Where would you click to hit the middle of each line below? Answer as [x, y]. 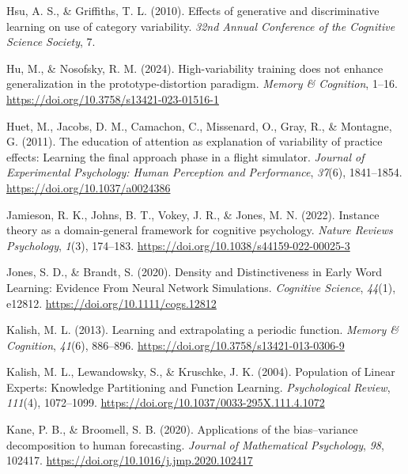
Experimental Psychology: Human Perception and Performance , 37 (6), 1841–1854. [204, 172]
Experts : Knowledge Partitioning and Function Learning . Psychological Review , [198, 387]
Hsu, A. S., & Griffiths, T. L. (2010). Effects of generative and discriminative [193, 10]
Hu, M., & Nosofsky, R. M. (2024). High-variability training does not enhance [195, 68]
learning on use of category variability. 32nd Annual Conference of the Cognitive [201, 26]
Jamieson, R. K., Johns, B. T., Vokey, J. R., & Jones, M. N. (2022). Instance [193, 214]
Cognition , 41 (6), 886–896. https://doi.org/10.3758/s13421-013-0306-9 [176, 345]
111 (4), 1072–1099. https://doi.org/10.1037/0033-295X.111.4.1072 [166, 402]
